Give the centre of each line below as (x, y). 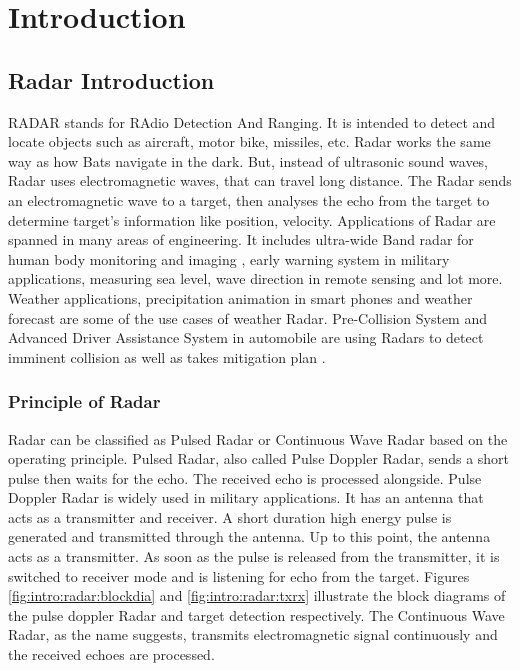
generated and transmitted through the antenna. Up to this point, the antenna (249, 536)
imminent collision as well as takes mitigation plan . (167, 356)
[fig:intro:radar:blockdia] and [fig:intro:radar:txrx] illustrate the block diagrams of (257, 595)
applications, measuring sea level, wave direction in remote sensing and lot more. (255, 278)
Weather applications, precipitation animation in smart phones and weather (240, 297)
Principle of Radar (84, 401)
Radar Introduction (111, 79)
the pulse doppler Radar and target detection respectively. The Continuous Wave (256, 614)
